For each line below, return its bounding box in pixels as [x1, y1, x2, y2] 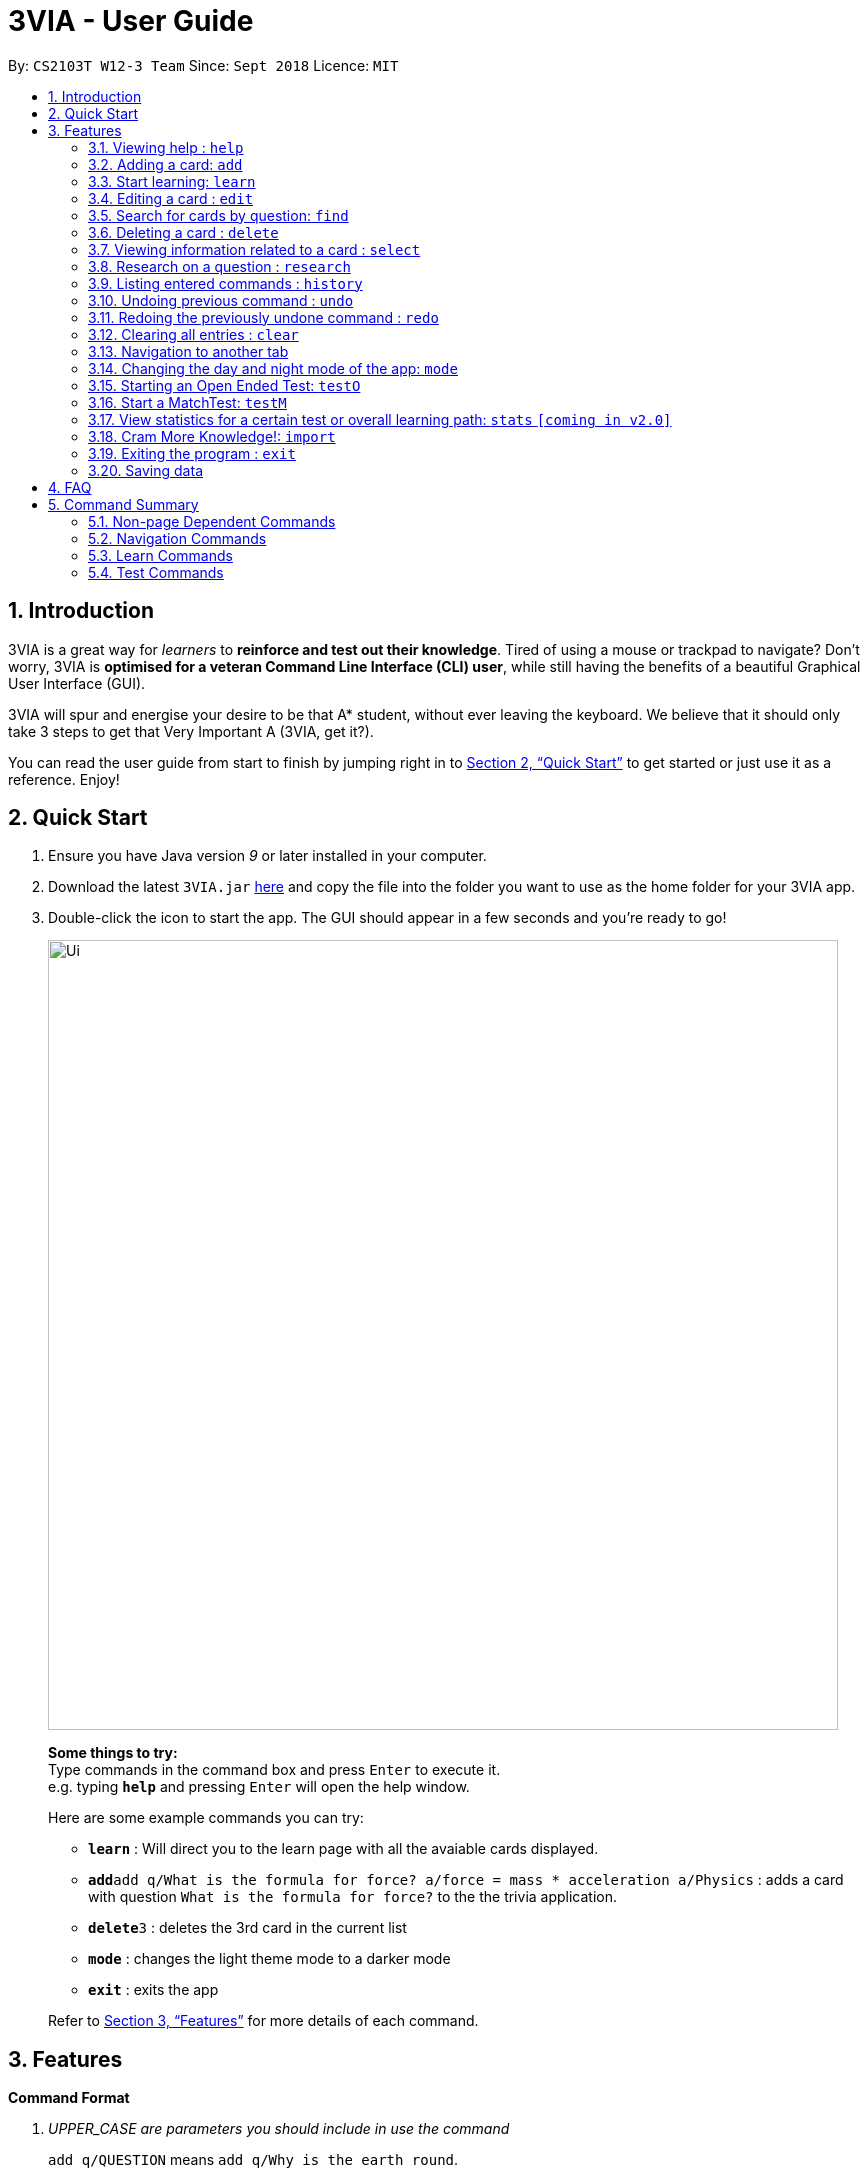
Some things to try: [48, 1744, 178, 1762]
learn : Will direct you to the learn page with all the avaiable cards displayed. [88, 1840, 599, 1858]
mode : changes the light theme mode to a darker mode [88, 1950, 451, 1968]
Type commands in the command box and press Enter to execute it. [48, 1761, 501, 1779]
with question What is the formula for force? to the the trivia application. [88, 1888, 618, 1906]
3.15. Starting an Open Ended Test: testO [88, 376, 361, 394]
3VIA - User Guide [8, 4, 254, 38]
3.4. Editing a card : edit [88, 189, 254, 207]
